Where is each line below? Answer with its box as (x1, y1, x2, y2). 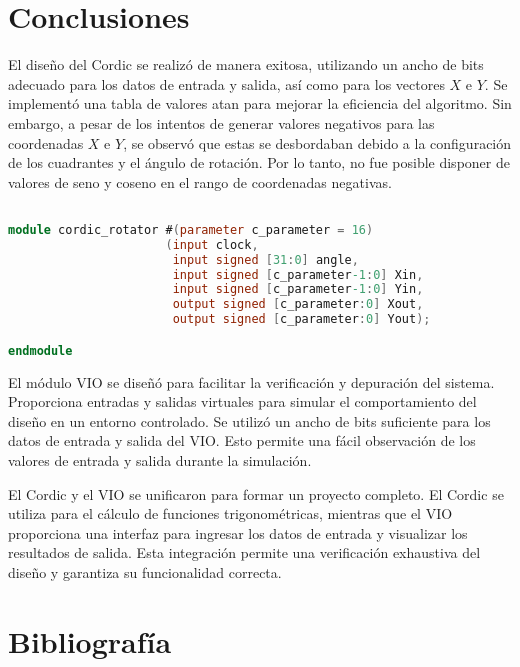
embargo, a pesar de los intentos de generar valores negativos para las (8, 112, 435, 133)
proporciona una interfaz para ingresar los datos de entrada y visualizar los (8, 522, 468, 543)
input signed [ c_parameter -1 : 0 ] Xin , (172, 267, 424, 282)
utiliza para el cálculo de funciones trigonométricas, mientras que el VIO (8, 503, 453, 524)
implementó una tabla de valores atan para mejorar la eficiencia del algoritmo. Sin (8, 93, 512, 114)
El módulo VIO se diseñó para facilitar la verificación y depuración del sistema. (8, 371, 495, 392)
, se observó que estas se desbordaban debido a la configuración (123, 132, 512, 153)
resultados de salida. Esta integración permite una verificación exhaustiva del (8, 542, 481, 563)
